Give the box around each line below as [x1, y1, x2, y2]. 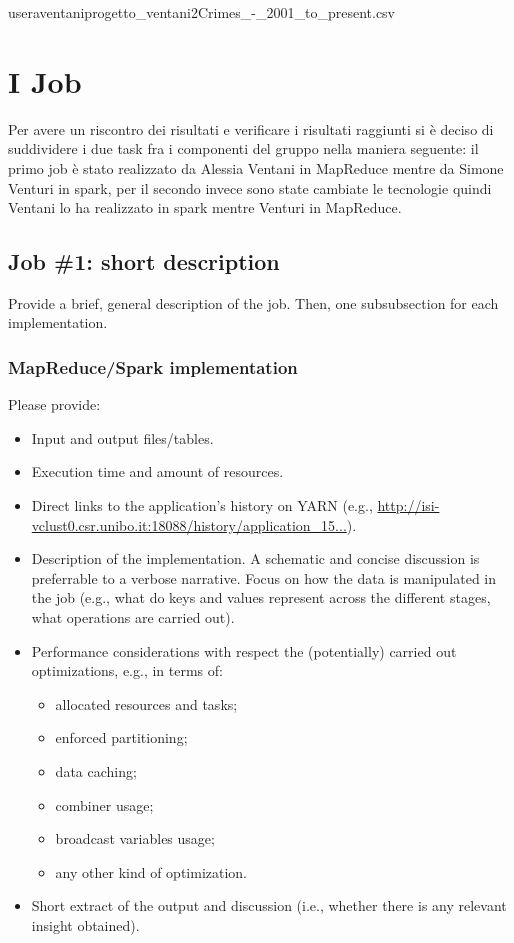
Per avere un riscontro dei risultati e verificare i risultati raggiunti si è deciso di [8, 118, 494, 139]
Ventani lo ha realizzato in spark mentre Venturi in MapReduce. [8, 197, 402, 218]
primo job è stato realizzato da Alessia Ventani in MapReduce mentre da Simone [8, 157, 504, 178]
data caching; [55, 761, 137, 782]
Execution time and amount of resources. [31, 461, 284, 482]
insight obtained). [31, 914, 140, 935]
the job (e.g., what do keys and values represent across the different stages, [31, 587, 491, 608]
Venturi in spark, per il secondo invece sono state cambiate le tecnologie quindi [8, 177, 492, 198]
